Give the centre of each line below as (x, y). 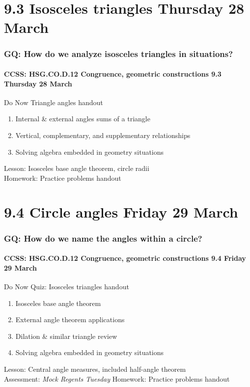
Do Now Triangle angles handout (54, 102)
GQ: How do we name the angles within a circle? (103, 238)
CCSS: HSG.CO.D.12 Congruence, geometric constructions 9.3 (113, 74)
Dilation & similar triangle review (66, 336)
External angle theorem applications (70, 319)
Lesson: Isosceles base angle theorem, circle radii (77, 168)
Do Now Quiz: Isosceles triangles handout (67, 286)
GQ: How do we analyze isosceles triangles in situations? (119, 54)
